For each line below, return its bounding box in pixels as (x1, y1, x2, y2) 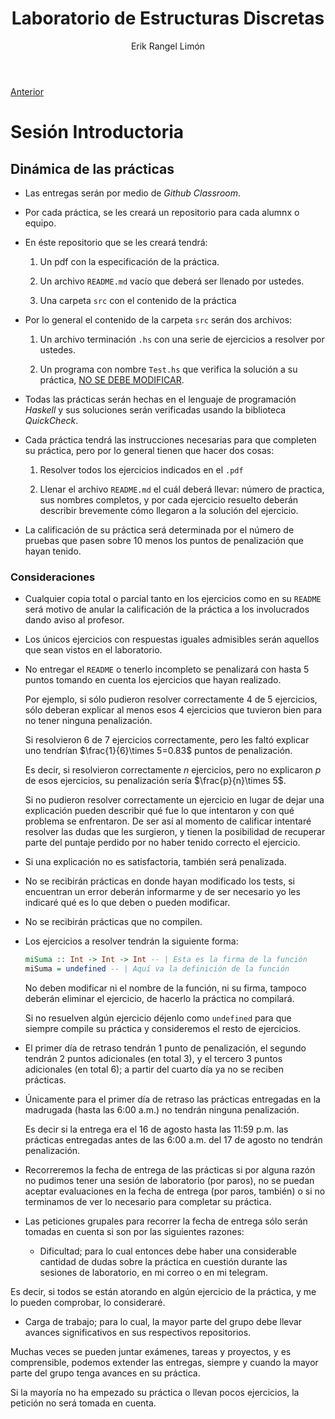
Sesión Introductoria (10, 121, 185, 144)
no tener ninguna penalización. (24, 715, 153, 727)
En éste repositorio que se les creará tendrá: (24, 236, 208, 248)
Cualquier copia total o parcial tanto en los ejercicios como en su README (24, 593, 322, 605)
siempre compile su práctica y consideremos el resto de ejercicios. (24, 1022, 302, 1034)
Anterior (10, 85, 44, 97)
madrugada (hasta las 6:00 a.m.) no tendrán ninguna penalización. (24, 1103, 300, 1116)
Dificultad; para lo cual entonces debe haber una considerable (39, 1245, 297, 1257)
